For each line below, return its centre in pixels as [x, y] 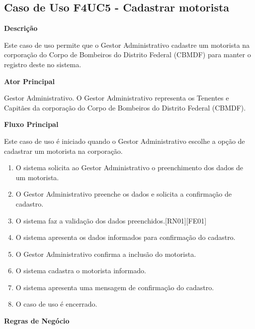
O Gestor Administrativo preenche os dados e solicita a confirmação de [124, 194]
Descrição [21, 28]
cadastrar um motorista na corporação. [63, 151]
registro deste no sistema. [43, 64]
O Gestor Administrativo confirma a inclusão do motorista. [106, 254]
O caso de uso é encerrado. [56, 304]
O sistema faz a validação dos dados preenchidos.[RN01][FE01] [111, 220]
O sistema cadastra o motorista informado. [81, 271]
